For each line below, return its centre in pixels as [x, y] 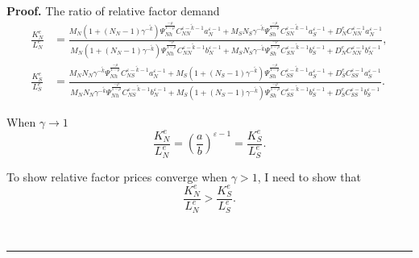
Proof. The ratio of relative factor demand [113, 10]
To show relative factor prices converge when [117, 176]
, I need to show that [309, 176]
